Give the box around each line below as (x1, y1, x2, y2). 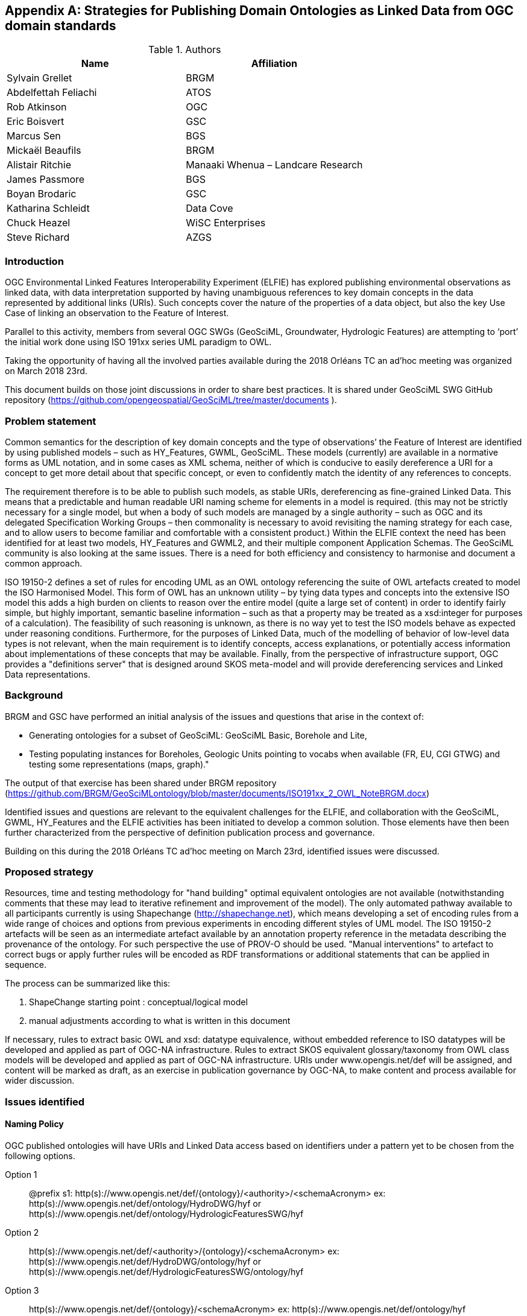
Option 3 (5, 1285, 39, 1296)
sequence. (5, 959, 47, 970)
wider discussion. (5, 1075, 75, 1086)
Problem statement (5, 415, 96, 427)
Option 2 (5, 1227, 39, 1238)
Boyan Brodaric (7, 188, 77, 200)
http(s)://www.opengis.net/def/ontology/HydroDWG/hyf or (29, 1198, 261, 1209)
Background (5, 689, 63, 702)
